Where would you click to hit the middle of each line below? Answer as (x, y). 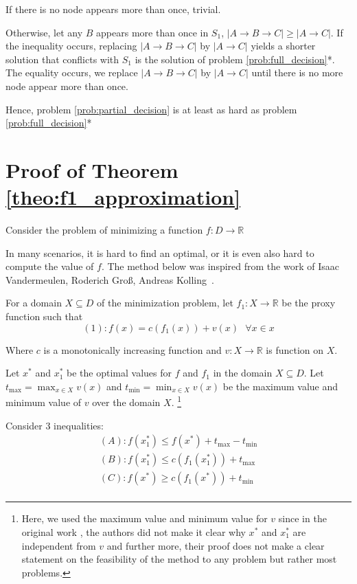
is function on (295, 349)
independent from (59, 545)
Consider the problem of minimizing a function (104, 230)
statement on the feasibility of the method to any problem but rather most (179, 559)
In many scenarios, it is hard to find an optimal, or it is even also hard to (160, 252)
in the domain (243, 373)
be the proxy (309, 303)
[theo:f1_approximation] (123, 197)
